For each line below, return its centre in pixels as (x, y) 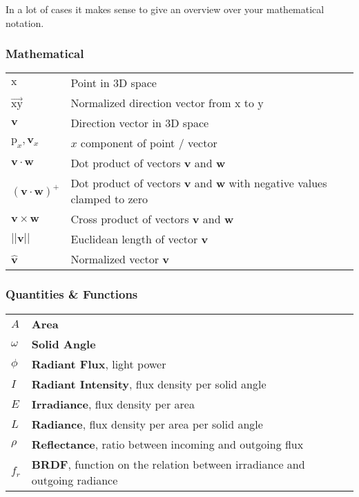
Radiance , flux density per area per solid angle (147, 424)
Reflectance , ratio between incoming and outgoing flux (167, 444)
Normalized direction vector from (151, 103)
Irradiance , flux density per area (113, 404)
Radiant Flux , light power (99, 364)
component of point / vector (149, 143)
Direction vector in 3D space (140, 123)
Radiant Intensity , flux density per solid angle (149, 384)
